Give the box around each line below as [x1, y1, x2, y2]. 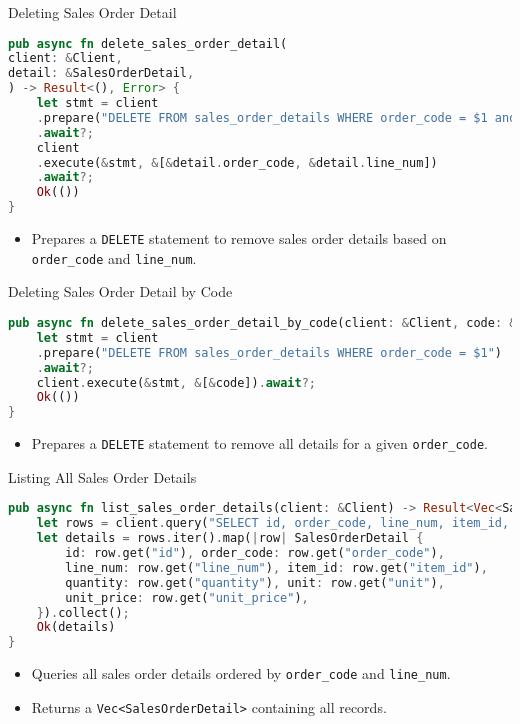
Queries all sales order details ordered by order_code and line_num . [31, 663, 451, 684]
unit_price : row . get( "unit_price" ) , [65, 590, 309, 605]
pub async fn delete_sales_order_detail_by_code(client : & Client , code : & [8, 316, 517, 330]
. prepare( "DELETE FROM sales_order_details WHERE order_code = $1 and [36, 110, 517, 125]
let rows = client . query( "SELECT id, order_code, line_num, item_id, [36, 516, 510, 531]
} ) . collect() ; [36, 605, 130, 620]
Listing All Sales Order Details [8, 466, 197, 487]
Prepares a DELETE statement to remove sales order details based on [31, 228, 447, 249]
